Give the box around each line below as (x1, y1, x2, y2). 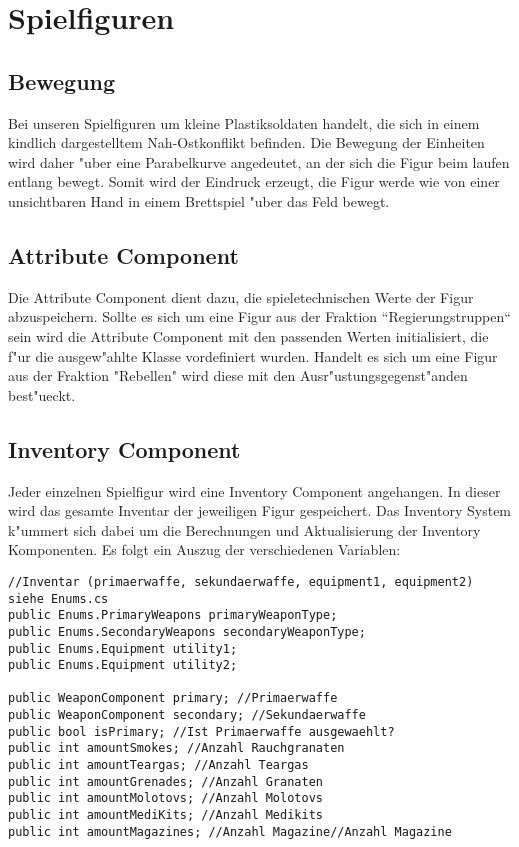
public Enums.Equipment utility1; (8, 641, 238, 656)
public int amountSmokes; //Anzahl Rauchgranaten (8, 741, 345, 756)
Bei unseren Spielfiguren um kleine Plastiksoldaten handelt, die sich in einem (8, 112, 480, 133)
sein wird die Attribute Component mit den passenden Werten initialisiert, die (8, 325, 489, 346)
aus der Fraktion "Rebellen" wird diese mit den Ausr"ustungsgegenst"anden (8, 365, 468, 386)
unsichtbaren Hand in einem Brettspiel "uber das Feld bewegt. (8, 190, 390, 211)
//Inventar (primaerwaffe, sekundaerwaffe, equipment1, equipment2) (8, 574, 474, 589)
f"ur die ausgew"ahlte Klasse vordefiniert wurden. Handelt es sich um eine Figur (8, 345, 498, 366)
